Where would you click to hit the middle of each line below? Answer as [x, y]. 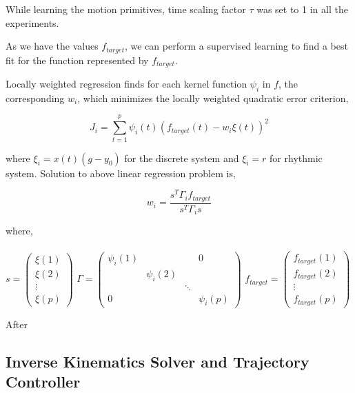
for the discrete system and [182, 158]
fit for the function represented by [77, 60]
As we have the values [52, 46]
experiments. [32, 22]
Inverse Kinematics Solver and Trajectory [158, 361]
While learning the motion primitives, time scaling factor [126, 9]
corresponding [35, 98]
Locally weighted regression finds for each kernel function [126, 84]
